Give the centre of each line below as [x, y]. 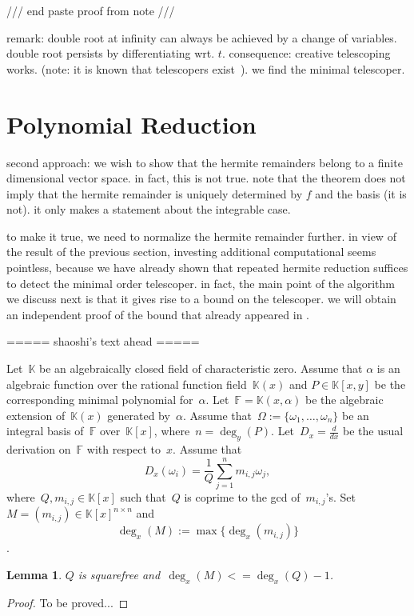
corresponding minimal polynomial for [100, 400]
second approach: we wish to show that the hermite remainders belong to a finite [205, 162]
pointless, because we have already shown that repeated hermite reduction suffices [207, 268]
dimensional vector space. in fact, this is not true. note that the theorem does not [206, 178]
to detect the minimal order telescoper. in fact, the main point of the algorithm [201, 283]
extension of [36, 415]
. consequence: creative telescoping [306, 53]
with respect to [124, 449]
